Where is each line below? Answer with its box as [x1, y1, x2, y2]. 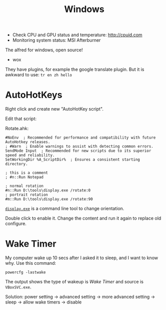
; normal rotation [5, 183, 44, 189]
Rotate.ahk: [5, 126, 29, 132]
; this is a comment [5, 170, 49, 175]
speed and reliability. [5, 153, 55, 158]
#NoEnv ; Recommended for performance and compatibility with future [5, 135, 156, 140]
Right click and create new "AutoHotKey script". [5, 106, 104, 112]
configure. [5, 221, 27, 227]
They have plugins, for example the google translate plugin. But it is [5, 66, 144, 72]
